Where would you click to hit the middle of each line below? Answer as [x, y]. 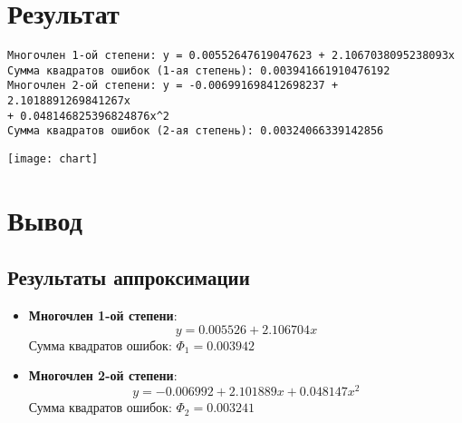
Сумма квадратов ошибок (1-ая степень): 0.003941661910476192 [199, 70]
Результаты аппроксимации [129, 277]
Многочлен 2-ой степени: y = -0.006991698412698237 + [173, 86]
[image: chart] [53, 159]
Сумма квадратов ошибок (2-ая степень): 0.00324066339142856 [196, 131]
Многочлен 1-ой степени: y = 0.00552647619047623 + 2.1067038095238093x [231, 56]
